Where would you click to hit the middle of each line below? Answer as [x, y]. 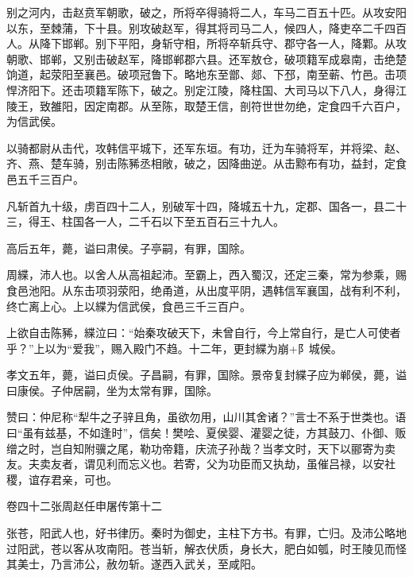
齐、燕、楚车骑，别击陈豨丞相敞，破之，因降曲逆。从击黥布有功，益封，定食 [206, 163]
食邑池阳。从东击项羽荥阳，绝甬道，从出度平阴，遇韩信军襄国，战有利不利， [206, 290]
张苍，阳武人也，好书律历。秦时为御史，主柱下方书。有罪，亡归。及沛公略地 [206, 533]
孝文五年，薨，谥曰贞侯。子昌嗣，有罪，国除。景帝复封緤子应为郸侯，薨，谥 [206, 375]
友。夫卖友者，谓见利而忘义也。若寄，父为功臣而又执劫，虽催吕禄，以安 [195, 464]
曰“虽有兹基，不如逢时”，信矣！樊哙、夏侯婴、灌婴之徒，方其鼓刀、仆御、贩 [206, 433]
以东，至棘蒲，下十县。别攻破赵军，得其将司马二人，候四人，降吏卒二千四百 [206, 27]
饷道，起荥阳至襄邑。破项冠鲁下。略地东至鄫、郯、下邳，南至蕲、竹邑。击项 [206, 74]
